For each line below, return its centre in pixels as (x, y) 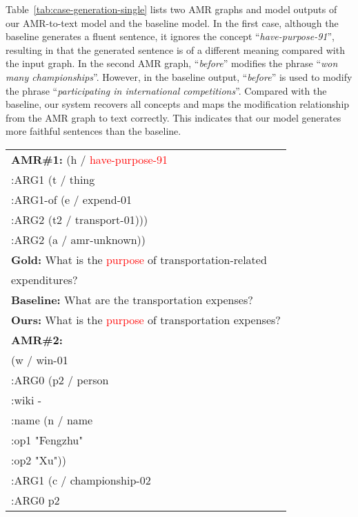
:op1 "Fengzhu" (47, 440)
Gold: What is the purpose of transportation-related (139, 259)
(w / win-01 (40, 359)
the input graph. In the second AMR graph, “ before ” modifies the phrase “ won (172, 63)
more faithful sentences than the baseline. (93, 131)
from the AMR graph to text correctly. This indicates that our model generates (173, 117)
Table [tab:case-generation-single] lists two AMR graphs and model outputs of (171, 9)
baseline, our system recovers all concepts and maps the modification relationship (178, 104)
